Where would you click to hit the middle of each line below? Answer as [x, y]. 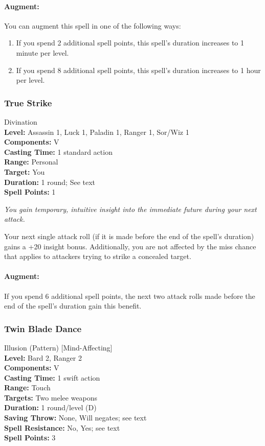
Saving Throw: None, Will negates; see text [75, 418]
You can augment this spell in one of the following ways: [93, 25]
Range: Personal [31, 162]
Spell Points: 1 [30, 192]
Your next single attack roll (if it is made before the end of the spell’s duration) [129, 236]
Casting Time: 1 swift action [52, 377]
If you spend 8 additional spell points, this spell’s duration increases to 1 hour [138, 70]
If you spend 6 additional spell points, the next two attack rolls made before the [130, 296]
